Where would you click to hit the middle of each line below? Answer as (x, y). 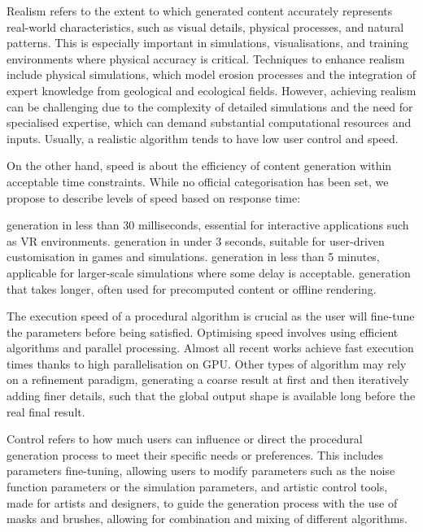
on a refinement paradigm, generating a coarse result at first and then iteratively (208, 379)
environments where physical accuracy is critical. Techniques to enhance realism (206, 58)
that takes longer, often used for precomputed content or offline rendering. (192, 288)
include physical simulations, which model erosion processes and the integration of (211, 74)
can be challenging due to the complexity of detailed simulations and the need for (210, 106)
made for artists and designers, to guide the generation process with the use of (202, 502)
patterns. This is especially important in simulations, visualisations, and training (207, 43)
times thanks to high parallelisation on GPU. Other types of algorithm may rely (207, 363)
